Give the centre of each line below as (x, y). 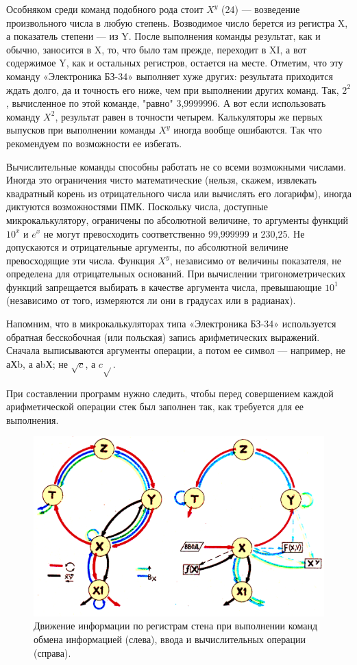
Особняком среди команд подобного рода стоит (105, 9)
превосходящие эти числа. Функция (81, 260)
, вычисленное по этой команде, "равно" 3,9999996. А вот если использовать (166, 103)
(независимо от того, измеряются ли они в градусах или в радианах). (151, 300)
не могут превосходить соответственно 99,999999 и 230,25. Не (174, 233)
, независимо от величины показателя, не (255, 260)
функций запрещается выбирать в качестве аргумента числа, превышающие (164, 287)
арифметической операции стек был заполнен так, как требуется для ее (155, 406)
